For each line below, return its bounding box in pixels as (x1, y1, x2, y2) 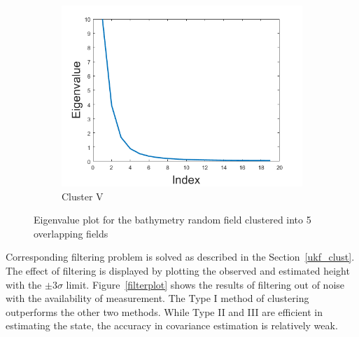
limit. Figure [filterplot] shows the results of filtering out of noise (66, 277, 345, 291)
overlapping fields (34, 226, 108, 240)
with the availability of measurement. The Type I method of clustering (6, 291, 309, 305)
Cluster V (62, 188, 104, 203)
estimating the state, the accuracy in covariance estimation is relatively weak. (6, 318, 338, 333)
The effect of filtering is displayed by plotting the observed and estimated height (6, 263, 350, 277)
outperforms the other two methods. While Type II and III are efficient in (6, 304, 323, 319)
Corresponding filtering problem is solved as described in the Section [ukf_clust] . (6, 249, 355, 264)
